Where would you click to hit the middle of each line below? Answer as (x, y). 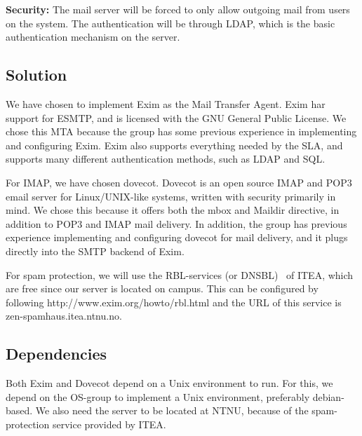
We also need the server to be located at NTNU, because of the (172, 410)
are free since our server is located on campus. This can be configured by (162, 288)
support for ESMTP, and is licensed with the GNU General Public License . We (176, 117)
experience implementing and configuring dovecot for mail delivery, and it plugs (177, 237)
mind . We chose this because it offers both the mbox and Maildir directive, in (173, 210)
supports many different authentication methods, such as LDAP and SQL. (166, 159)
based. (19, 410)
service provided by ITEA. (109, 424)
